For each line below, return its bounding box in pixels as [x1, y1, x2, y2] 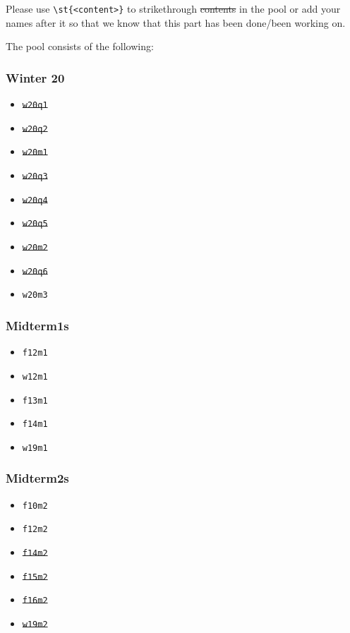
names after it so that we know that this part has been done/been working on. [6, 15, 346, 30]
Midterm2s [6, 469, 69, 487]
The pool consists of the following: [6, 39, 154, 54]
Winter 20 [6, 68, 65, 86]
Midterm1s [6, 316, 69, 334]
